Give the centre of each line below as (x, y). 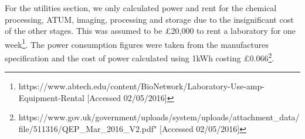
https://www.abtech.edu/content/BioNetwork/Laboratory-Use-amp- (141, 86)
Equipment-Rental (51, 97)
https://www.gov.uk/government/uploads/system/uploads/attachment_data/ (159, 117)
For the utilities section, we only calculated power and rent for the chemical (141, 8)
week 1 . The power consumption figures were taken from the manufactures (137, 43)
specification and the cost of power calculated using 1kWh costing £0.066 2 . (140, 57)
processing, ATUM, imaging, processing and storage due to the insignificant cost (149, 19)
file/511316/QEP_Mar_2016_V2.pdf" (88, 129)
